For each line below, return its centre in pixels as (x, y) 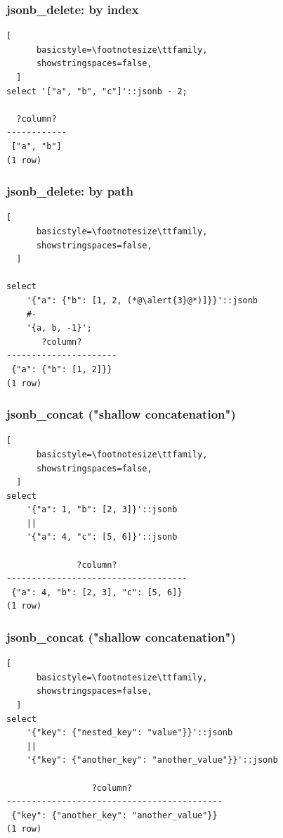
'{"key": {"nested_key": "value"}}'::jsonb (130, 733)
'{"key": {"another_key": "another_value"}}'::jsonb (152, 760)
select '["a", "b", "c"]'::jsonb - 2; (97, 91)
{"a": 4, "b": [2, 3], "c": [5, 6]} (97, 592)
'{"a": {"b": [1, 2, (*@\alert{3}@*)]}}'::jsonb (142, 300)
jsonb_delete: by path (70, 191)
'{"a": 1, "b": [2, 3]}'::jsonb (102, 510)
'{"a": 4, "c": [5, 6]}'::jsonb (102, 537)
